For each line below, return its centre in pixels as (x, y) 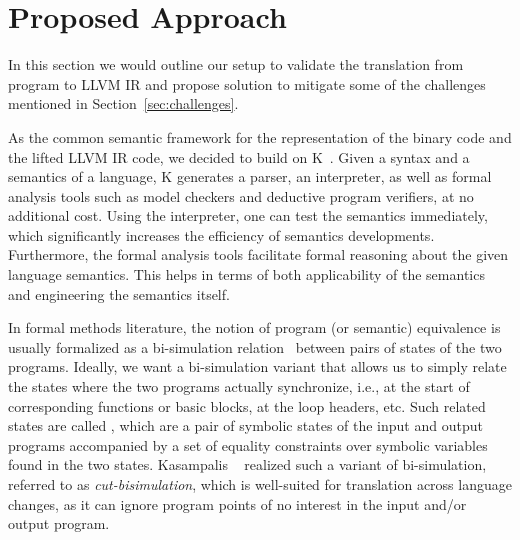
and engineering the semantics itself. (119, 293)
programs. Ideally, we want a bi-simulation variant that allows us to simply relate (257, 366)
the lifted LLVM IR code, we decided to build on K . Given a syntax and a (239, 156)
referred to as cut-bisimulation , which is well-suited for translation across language (260, 484)
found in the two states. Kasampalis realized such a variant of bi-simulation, (247, 464)
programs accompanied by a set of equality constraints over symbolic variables (248, 444)
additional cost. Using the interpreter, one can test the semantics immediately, (248, 215)
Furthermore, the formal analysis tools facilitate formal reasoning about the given (258, 254)
